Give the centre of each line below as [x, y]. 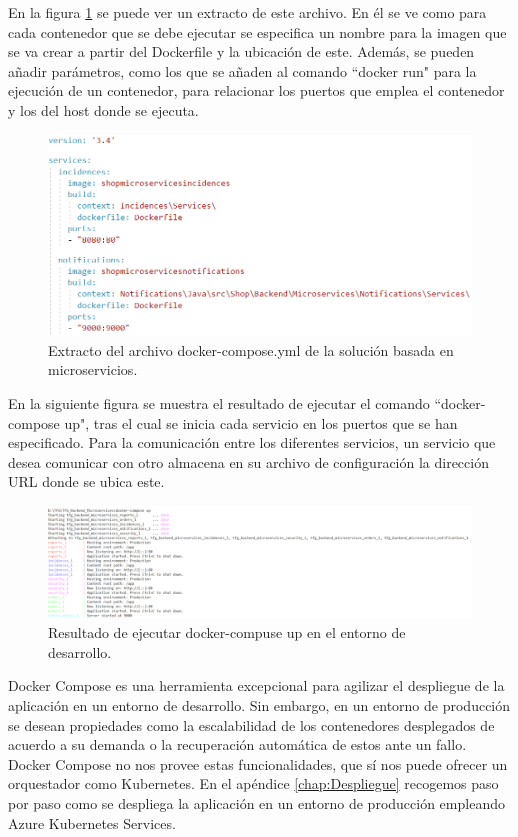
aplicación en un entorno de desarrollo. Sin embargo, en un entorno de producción [259, 704]
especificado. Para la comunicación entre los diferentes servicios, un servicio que [252, 442]
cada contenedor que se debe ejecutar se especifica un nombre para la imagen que [257, 31]
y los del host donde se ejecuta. [103, 109]
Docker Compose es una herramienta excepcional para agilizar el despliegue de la [256, 685]
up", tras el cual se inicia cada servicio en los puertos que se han [261, 422]
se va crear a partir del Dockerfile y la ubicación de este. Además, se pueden [241, 51]
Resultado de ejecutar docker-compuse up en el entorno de [227, 632]
